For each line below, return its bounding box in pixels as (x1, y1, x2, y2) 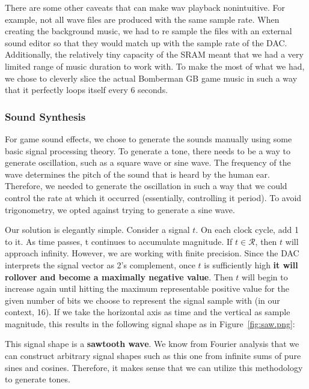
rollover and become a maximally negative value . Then (5, 270, 233, 283)
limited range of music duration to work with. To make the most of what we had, (5, 59, 305, 72)
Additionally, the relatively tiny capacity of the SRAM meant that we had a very (5, 48, 304, 61)
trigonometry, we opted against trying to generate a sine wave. (5, 203, 235, 216)
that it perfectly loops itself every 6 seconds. (5, 83, 168, 96)
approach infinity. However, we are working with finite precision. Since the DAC (5, 247, 299, 259)
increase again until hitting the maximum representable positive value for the (5, 282, 289, 295)
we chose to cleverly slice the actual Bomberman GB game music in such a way (5, 71, 298, 84)
